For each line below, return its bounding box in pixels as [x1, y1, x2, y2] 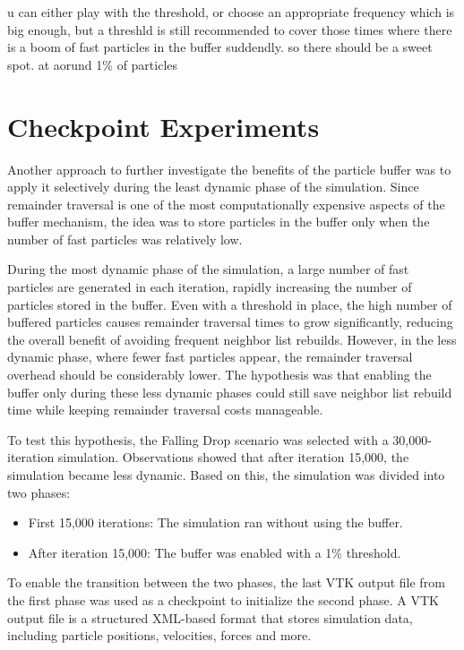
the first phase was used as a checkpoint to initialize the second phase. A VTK [7, 590, 439, 609]
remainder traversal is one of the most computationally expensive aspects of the [7, 194, 445, 213]
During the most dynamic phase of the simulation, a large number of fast [7, 260, 409, 278]
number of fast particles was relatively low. [7, 229, 243, 248]
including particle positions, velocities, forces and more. [7, 626, 312, 645]
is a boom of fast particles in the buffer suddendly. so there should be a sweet [7, 38, 433, 56]
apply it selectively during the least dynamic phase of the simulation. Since [7, 177, 419, 196]
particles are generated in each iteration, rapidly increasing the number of [7, 278, 412, 296]
